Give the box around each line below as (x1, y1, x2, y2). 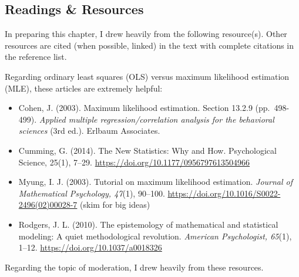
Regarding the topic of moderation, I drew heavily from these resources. (5, 261, 264, 273)
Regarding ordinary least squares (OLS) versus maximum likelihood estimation (5, 70, 290, 82)
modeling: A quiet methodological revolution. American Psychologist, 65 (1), (18, 229, 292, 242)
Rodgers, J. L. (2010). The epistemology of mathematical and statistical (18, 218, 278, 230)
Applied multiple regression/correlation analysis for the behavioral (39, 113, 274, 125)
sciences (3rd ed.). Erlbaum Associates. (18, 124, 160, 137)
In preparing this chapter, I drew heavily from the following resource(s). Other (5, 28, 287, 40)
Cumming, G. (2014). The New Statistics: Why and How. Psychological (18, 144, 277, 156)
